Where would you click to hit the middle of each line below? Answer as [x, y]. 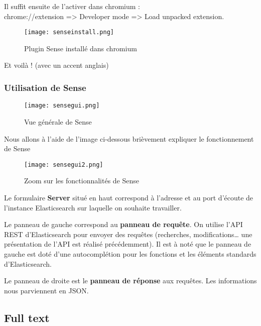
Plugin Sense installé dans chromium [81, 48]
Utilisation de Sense [45, 87]
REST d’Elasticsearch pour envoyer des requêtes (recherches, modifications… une [128, 234]
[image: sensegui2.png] [64, 165]
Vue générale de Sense [58, 121]
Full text [27, 317]
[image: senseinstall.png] [69, 32]
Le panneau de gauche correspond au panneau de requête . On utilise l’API [123, 224]
